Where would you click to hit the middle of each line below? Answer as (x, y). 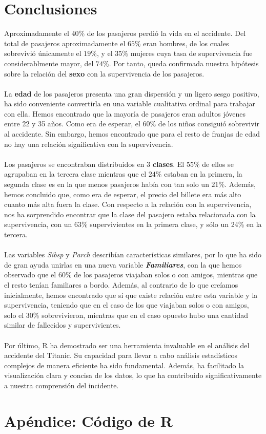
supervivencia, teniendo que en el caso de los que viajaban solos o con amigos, (127, 305)
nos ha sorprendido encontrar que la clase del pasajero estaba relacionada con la (130, 214)
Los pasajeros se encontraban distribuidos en (74, 164)
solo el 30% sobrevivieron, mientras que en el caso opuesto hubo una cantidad (126, 315)
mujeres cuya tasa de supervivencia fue (191, 53)
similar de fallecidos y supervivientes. (63, 325)
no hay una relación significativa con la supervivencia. (89, 144)
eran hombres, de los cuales (186, 43)
